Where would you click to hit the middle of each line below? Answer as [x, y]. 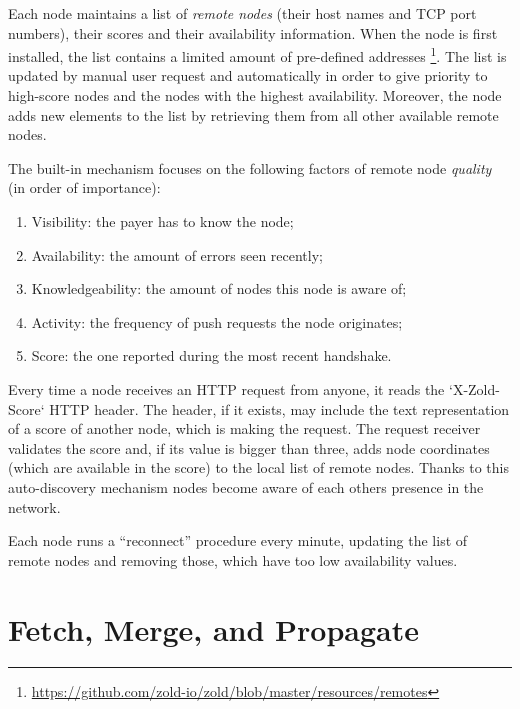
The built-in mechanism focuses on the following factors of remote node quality [250, 167]
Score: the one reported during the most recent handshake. [211, 355]
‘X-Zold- [474, 388]
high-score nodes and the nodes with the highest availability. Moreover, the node [255, 95]
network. [34, 506]
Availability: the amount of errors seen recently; [177, 254]
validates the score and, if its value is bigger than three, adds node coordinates [249, 447]
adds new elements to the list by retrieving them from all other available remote [253, 114]
